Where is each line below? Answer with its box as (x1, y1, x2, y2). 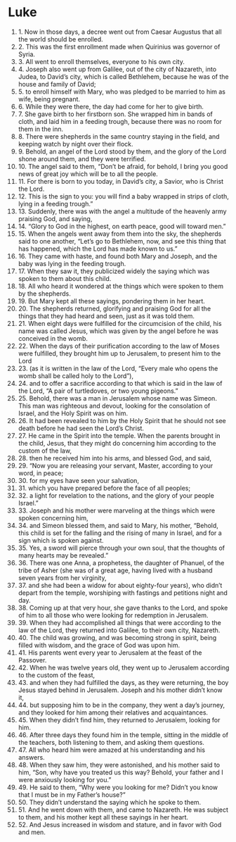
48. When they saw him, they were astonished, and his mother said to (18, 760, 221, 769)
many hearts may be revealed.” (18, 551, 109, 560)
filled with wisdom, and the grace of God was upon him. (18, 641, 181, 649)
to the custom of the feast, (18, 670, 96, 679)
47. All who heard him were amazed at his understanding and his (18, 746, 206, 754)
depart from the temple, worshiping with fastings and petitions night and (18, 589, 228, 597)
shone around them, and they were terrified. (18, 154, 146, 163)
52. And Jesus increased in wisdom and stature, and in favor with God (18, 820, 222, 829)
